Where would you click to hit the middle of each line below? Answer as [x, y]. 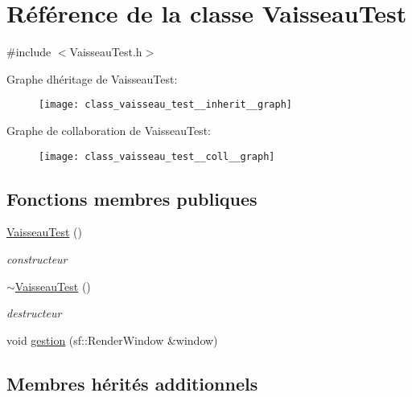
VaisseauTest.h [106, 52]
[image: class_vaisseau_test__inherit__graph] [165, 105]
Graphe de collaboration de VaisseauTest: [109, 130]
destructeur [34, 313]
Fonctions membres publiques [132, 198]
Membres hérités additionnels [132, 383]
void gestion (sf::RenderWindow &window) [112, 340]
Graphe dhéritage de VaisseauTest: [92, 78]
